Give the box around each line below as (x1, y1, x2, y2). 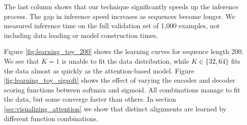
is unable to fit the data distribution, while (62, 55, 189, 66)
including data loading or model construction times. (4, 30, 158, 40)
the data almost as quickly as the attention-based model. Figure (4, 65, 195, 75)
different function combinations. (4, 113, 99, 123)
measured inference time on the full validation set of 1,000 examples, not (4, 20, 220, 31)
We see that (4, 55, 39, 66)
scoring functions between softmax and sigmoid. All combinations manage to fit (4, 84, 241, 94)
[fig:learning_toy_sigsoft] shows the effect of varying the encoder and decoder (4, 75, 235, 85)
